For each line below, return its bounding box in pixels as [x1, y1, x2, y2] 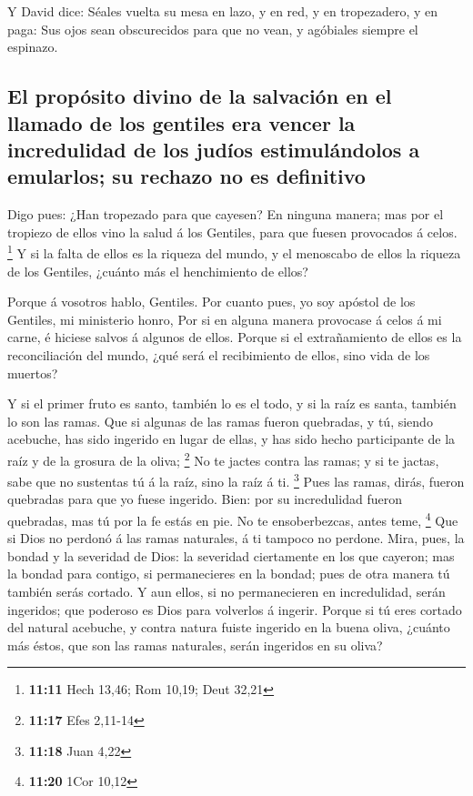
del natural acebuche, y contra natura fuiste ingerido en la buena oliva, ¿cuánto [7, 618, 450, 637]
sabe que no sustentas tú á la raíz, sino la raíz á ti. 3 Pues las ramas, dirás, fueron [7, 469, 465, 490]
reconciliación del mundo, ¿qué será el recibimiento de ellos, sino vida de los [7, 345, 430, 364]
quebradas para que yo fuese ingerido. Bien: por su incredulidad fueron [7, 489, 402, 509]
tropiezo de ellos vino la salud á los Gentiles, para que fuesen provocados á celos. [7, 222, 458, 241]
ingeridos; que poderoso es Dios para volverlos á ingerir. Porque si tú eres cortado [7, 600, 462, 619]
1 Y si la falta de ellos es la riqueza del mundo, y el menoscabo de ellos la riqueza [7, 241, 461, 262]
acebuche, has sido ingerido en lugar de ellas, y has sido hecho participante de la [7, 429, 456, 448]
